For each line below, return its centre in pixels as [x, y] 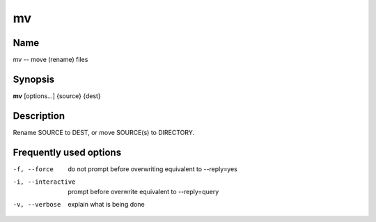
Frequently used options [67, 152]
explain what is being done [107, 204]
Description [39, 116]
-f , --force [33, 169]
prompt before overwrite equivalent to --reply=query [143, 191]
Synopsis [34, 79]
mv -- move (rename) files [50, 60]
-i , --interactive [44, 182]
